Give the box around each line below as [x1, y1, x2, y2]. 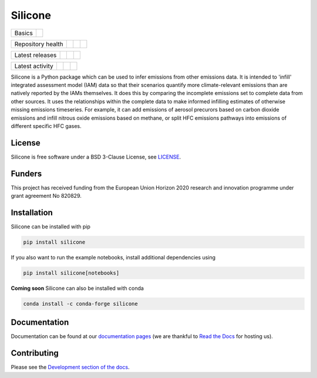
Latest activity [14, 62, 53, 70]
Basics [14, 29, 33, 37]
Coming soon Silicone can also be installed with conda [11, 285, 144, 292]
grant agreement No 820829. [11, 193, 82, 200]
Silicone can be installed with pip [11, 223, 90, 230]
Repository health [14, 40, 64, 48]
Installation [11, 207, 53, 217]
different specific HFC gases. [11, 122, 82, 129]
